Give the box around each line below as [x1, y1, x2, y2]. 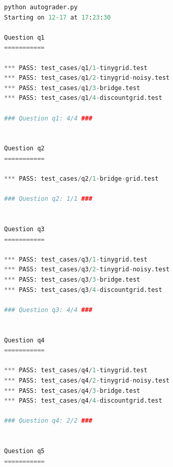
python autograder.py [4, 4, 78, 11]
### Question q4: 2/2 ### [4, 417, 92, 425]
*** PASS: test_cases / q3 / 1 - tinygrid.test [4, 255, 148, 263]
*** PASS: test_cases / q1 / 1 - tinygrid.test [4, 64, 148, 72]
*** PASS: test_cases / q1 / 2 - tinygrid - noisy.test [4, 74, 170, 82]
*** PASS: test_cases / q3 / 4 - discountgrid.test [4, 286, 162, 293]
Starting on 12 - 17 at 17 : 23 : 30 [4, 13, 111, 21]
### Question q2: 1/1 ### [4, 195, 92, 203]
